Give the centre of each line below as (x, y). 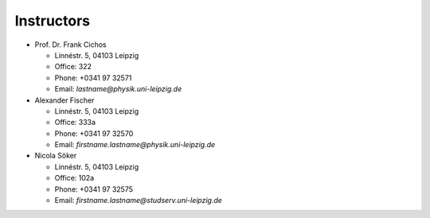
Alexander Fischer (64, 100)
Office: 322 (73, 67)
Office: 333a (75, 123)
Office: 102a (74, 178)
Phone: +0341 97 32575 (94, 189)
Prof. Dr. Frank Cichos (70, 45)
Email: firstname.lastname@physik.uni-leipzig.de (135, 145)
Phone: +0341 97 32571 (93, 78)
